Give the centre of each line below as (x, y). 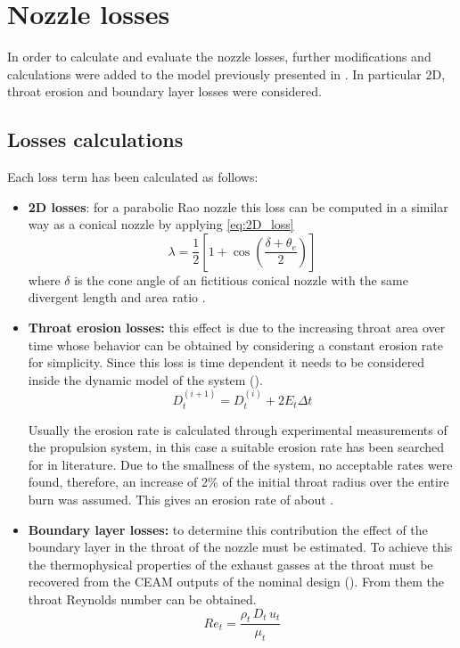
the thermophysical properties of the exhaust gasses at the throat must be (230, 564)
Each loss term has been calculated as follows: (133, 177)
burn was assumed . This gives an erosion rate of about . (181, 500)
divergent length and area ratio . (117, 297)
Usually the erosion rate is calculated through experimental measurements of (238, 429)
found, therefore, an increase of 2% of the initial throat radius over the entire (238, 482)
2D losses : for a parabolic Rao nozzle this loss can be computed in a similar (238, 206)
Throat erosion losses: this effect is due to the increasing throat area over (237, 328)
